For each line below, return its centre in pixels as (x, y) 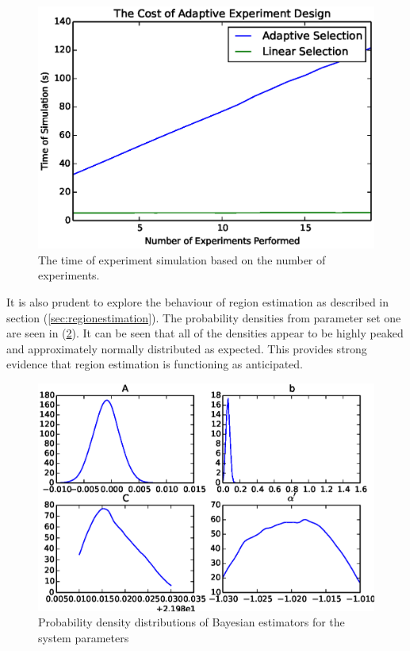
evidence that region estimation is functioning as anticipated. (155, 364)
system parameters (84, 637)
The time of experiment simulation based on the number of (182, 259)
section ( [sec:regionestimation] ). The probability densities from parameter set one (204, 317)
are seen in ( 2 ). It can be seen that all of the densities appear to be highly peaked (205, 333)
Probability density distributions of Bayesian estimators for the (192, 622)
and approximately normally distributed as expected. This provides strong (187, 348)
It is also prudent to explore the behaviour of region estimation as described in (198, 301)
